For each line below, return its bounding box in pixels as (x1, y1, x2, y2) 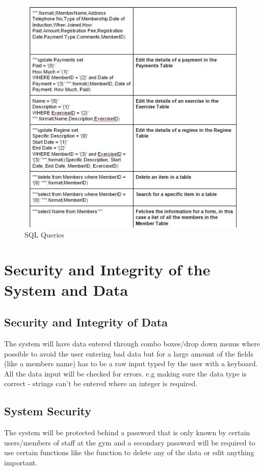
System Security (4, 403, 92, 419)
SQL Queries (24, 229, 65, 240)
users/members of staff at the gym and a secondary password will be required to (4, 437, 255, 448)
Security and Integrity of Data (4, 314, 168, 330)
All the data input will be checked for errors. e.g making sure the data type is (4, 368, 247, 379)
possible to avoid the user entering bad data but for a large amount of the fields (4, 348, 253, 359)
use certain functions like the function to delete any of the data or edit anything (4, 447, 254, 458)
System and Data (4, 279, 128, 300)
